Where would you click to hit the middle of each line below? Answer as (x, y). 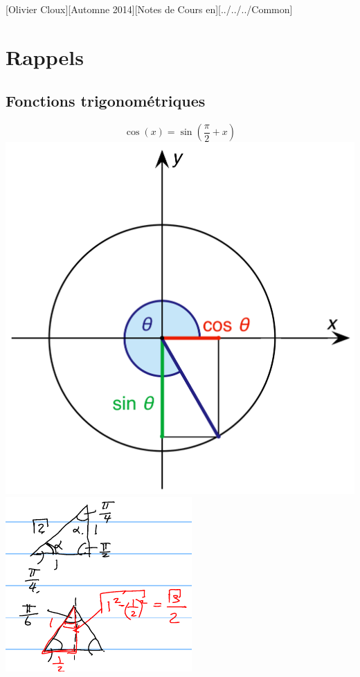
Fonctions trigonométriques (106, 101)
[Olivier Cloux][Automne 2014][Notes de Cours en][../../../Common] (149, 9)
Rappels (45, 56)
